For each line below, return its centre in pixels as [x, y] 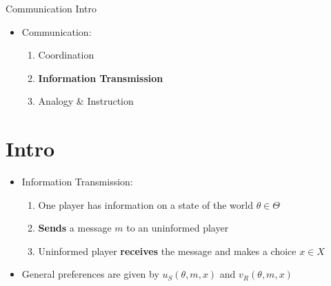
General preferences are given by [90, 274]
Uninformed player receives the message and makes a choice [167, 251]
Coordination [66, 55]
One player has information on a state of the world [146, 204]
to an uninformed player [178, 228]
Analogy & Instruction [86, 101]
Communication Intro [51, 8]
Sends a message [75, 228]
